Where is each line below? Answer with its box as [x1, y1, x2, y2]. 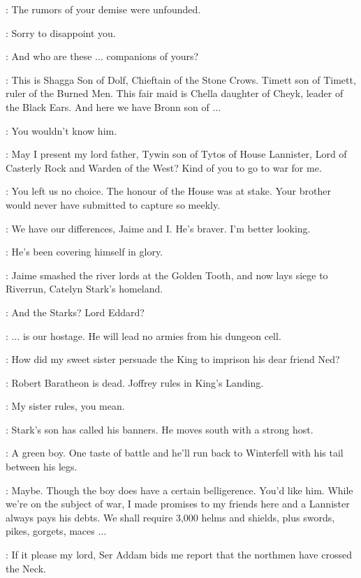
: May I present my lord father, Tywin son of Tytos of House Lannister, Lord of [6, 147, 347, 161]
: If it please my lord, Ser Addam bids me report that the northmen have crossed [6, 547, 352, 562]
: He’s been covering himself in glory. [6, 244, 163, 259]
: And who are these [6, 49, 92, 64]
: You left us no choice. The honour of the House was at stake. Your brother [6, 184, 331, 198]
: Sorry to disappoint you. [6, 25, 116, 40]
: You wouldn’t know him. [6, 123, 117, 138]
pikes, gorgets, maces [6, 524, 95, 538]
